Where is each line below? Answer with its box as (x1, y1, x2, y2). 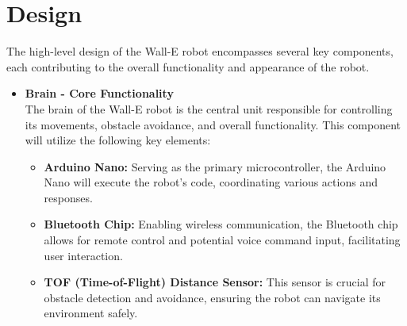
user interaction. (44, 247, 123, 263)
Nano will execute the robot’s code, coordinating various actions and (44, 174, 378, 190)
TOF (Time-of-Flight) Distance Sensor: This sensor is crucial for (44, 274, 386, 290)
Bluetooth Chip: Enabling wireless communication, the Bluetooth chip (44, 216, 398, 232)
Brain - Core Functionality (25, 85, 174, 102)
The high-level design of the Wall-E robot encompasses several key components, (6, 43, 394, 59)
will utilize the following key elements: (25, 132, 211, 148)
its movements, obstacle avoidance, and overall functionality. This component (25, 116, 401, 132)
